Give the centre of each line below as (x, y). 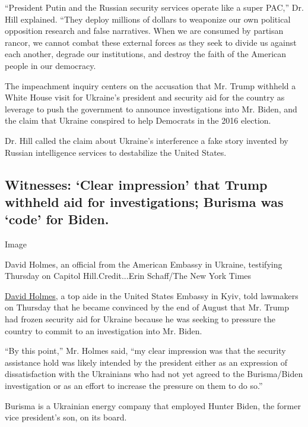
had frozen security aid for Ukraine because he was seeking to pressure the (140, 319)
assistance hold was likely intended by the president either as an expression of (146, 362)
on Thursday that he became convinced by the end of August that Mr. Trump (147, 307)
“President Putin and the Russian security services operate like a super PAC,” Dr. (154, 7)
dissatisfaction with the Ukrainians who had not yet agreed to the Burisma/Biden (154, 374)
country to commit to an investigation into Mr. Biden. (104, 330)
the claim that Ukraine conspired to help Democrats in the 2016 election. (138, 120)
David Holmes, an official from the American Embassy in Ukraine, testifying (144, 264)
